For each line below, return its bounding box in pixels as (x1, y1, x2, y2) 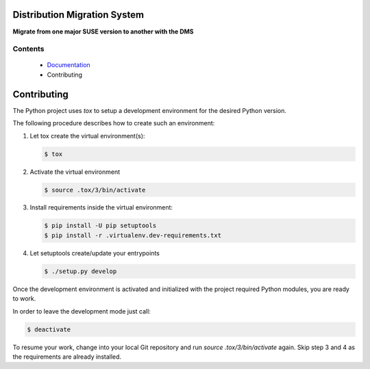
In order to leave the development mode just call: (12, 307, 151, 315)
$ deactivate (27, 325, 71, 333)
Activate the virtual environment (29, 168, 121, 176)
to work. (12, 294, 36, 303)
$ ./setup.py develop (44, 267, 117, 275)
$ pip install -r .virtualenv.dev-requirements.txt (44, 231, 222, 239)
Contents (12, 44, 45, 54)
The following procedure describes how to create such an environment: (12, 119, 215, 127)
